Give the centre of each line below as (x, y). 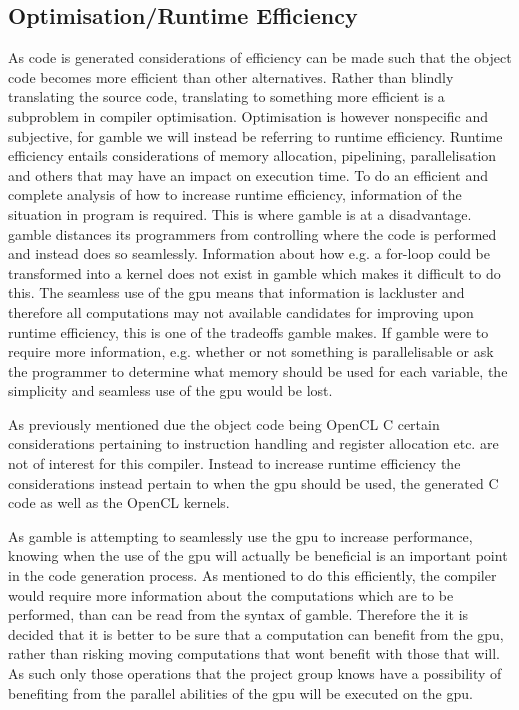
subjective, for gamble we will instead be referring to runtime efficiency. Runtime (255, 135)
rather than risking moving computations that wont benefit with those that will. (254, 653)
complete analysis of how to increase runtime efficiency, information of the (235, 194)
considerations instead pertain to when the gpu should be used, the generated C (253, 482)
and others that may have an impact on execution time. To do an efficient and (248, 174)
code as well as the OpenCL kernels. (119, 502)
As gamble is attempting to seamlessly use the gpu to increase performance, (240, 535)
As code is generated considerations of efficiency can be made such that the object (260, 57)
